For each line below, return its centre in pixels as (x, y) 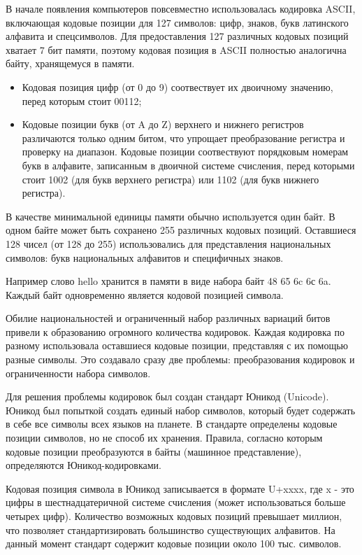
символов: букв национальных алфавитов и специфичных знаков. (145, 257)
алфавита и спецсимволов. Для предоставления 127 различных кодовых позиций (177, 36)
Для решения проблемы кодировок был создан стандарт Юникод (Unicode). (167, 396)
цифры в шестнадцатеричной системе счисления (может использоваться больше (176, 502)
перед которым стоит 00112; (82, 100)
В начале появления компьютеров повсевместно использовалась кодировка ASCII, (181, 8)
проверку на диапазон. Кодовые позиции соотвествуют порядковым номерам (185, 152)
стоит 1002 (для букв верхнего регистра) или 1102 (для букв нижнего (171, 179)
